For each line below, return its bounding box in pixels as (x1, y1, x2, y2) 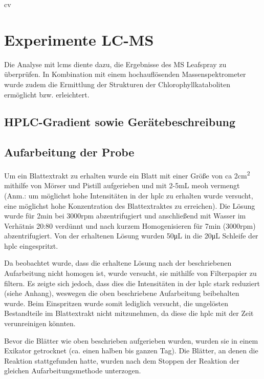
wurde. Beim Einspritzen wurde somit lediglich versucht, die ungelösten (4, 297, 228, 308)
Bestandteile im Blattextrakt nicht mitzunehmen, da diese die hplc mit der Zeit (4, 308, 254, 318)
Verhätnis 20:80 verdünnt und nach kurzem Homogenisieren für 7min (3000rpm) (4, 220, 256, 231)
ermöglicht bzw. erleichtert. (4, 89, 90, 99)
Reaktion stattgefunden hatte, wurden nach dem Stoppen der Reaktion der (4, 355, 239, 366)
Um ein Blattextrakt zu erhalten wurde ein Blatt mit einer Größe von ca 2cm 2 (4, 169, 250, 181)
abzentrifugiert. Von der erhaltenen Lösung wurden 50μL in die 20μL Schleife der (4, 230, 258, 241)
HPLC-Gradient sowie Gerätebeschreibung (4, 114, 236, 130)
